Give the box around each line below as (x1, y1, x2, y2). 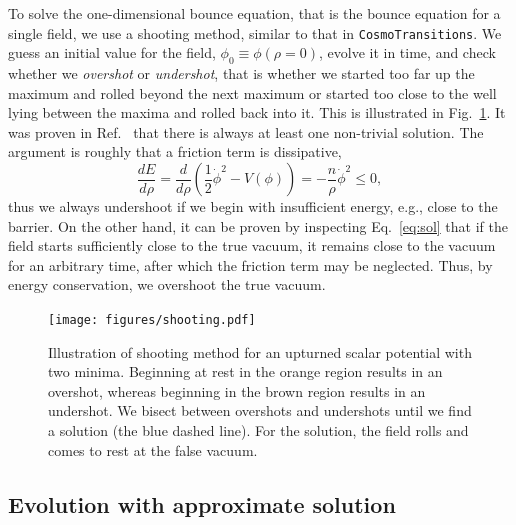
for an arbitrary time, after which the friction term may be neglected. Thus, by (8, 254, 493, 275)
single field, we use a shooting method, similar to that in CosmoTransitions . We (8, 22, 502, 43)
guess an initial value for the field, (8, 42, 216, 63)
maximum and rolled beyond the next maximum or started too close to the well (8, 82, 497, 103)
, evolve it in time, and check (318, 42, 496, 63)
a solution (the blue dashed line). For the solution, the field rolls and (48, 420, 469, 441)
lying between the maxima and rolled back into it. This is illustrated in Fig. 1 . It (8, 102, 506, 123)
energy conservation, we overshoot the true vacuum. (8, 274, 326, 295)
